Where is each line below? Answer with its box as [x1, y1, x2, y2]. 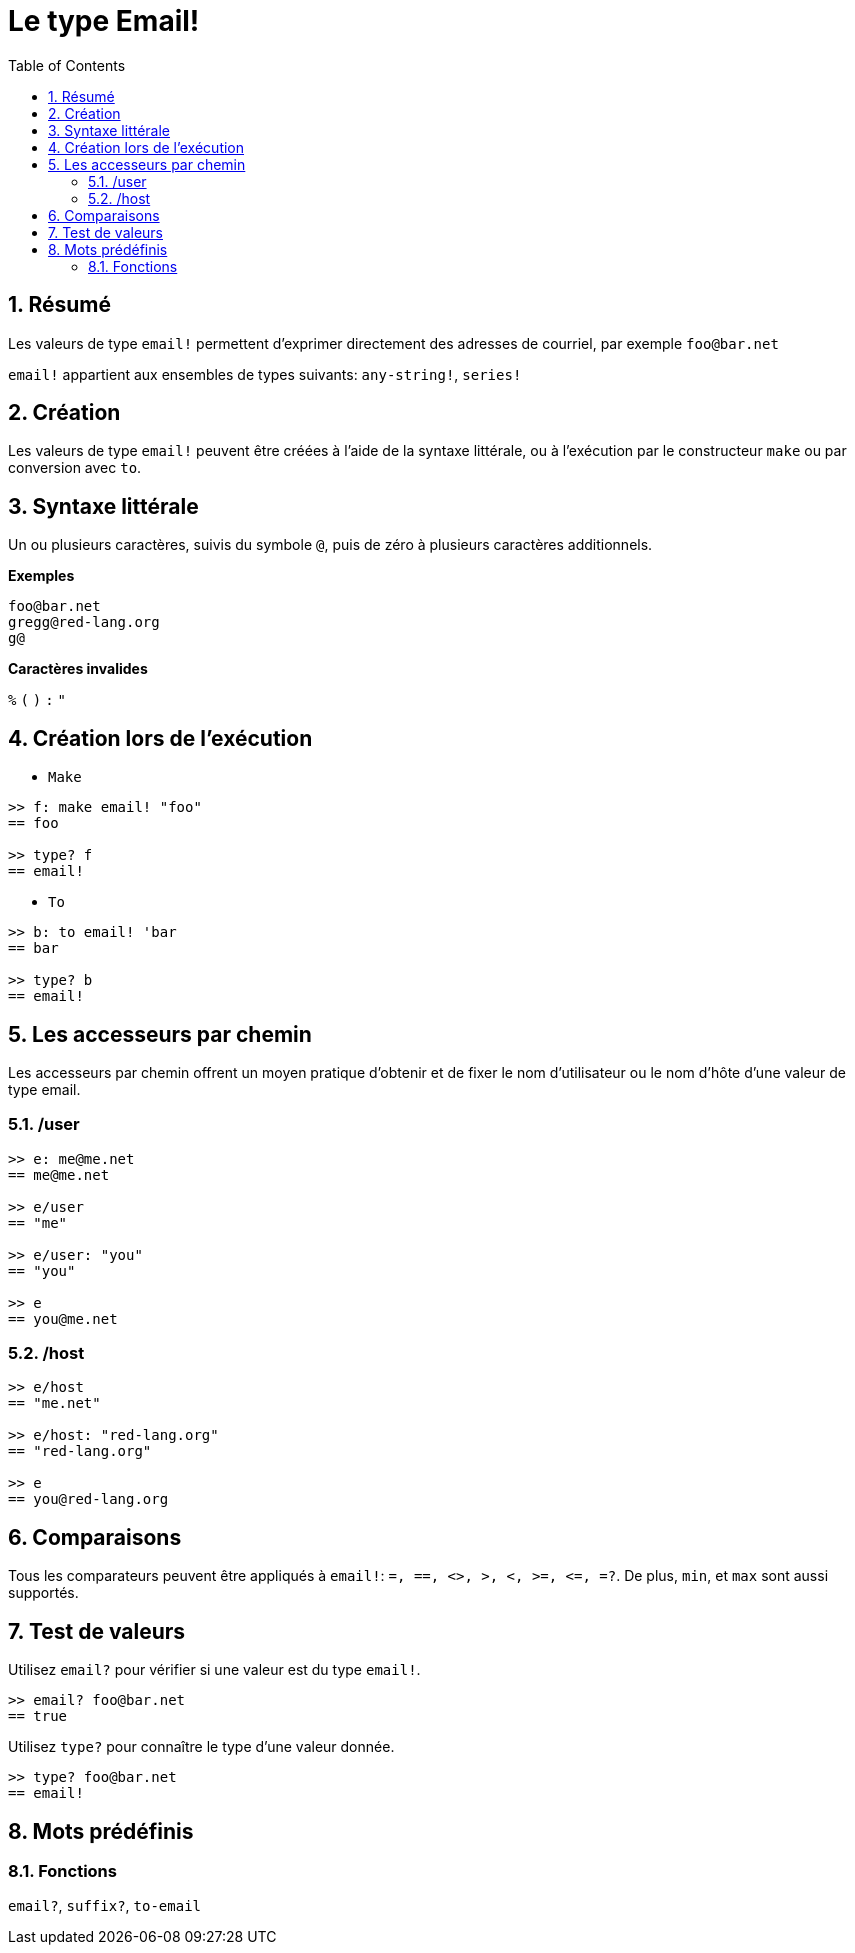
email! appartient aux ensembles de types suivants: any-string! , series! [8, 365, 522, 383]
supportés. [8, 1584, 79, 1602]
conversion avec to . [8, 459, 142, 477]
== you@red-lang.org [8, 1491, 169, 1508]
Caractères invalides [8, 660, 148, 678]
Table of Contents [8, 56, 126, 74]
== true [8, 1708, 68, 1725]
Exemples [8, 567, 75, 585]
